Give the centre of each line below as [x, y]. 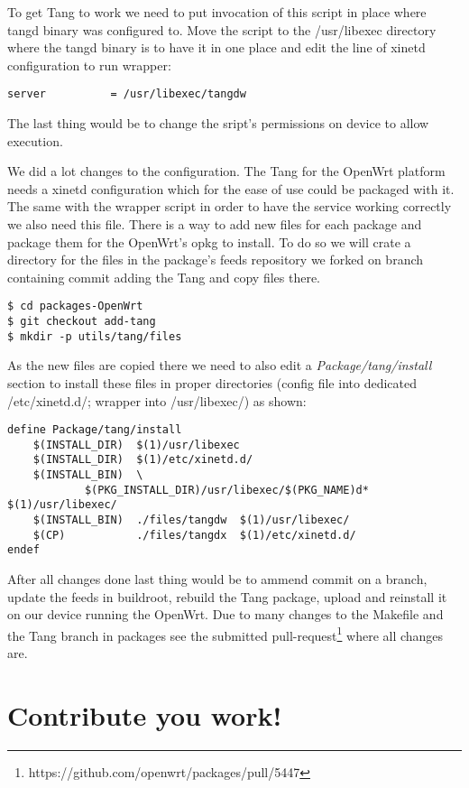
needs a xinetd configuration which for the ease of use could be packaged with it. [231, 188]
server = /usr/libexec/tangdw [127, 94]
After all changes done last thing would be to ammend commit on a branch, [217, 579]
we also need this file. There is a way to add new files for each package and [215, 224]
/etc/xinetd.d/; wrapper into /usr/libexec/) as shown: [157, 400]
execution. [35, 140]
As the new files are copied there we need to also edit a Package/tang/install [220, 365]
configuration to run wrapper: [89, 65]
